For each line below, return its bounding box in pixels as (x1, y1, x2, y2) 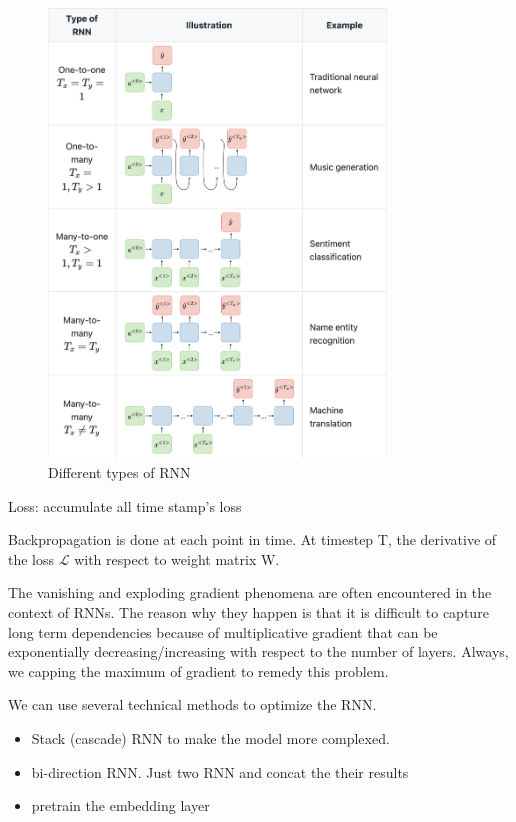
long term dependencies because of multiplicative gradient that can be (8, 621, 438, 642)
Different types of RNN (48, 462, 191, 483)
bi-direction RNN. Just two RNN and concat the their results (31, 761, 409, 782)
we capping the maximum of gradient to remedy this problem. (8, 660, 389, 681)
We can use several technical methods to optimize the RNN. (8, 694, 377, 715)
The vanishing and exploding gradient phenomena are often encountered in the (8, 582, 492, 603)
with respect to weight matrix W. (74, 548, 280, 569)
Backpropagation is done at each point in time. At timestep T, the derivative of (8, 529, 497, 550)
